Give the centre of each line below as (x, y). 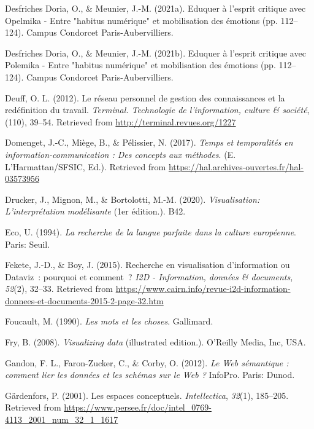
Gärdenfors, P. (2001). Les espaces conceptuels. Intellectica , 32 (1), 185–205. (147, 395)
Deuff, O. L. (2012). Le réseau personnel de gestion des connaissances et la (145, 97)
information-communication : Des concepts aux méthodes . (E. (121, 154)
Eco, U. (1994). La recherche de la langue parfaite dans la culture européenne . (151, 231)
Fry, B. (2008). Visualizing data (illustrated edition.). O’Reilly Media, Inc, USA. (155, 342)
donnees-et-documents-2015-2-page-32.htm (84, 300)
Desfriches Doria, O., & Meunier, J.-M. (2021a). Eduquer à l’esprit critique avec (155, 8)
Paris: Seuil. (28, 244)
